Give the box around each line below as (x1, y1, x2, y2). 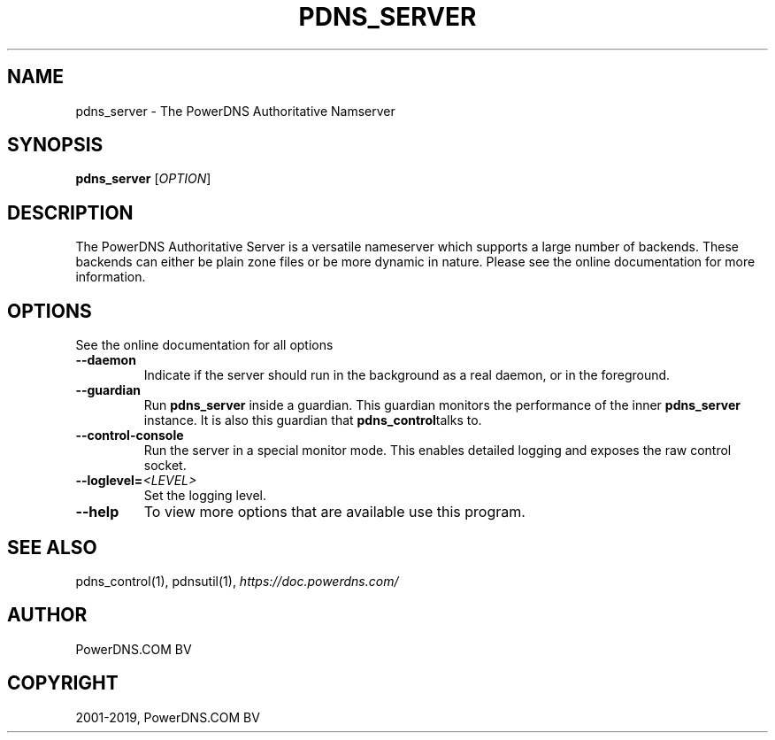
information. (75, 269, 146, 285)
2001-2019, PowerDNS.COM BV (75, 709, 260, 725)
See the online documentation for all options (75, 337, 334, 353)
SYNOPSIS (7, 134, 104, 157)
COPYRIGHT (7, 672, 119, 695)
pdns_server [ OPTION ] (75, 171, 211, 187)
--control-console (75, 428, 184, 443)
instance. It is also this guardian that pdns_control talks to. (143, 412, 482, 428)
